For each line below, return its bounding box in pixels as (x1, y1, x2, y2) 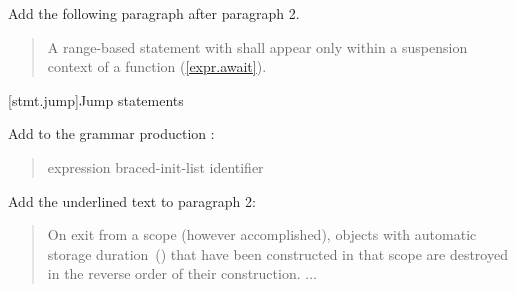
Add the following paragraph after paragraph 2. (8, 3, 300, 23)
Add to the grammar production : (8, 123, 215, 144)
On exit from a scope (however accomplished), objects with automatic (47, 224, 477, 245)
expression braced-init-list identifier (47, 156, 264, 177)
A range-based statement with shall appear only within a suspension (47, 36, 468, 57)
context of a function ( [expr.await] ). (47, 56, 267, 77)
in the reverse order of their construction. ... (47, 263, 317, 284)
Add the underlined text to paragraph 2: (8, 190, 256, 211)
